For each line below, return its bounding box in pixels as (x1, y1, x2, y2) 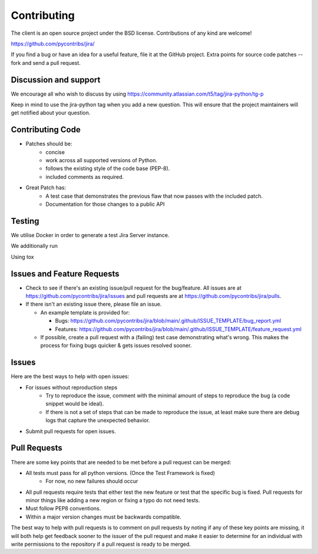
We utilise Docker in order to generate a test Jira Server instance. (11, 231, 170, 238)
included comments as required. (45, 173, 124, 180)
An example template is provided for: (40, 309, 130, 316)
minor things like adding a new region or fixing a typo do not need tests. (25, 497, 200, 504)
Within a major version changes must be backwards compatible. (25, 513, 182, 520)
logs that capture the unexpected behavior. (45, 417, 150, 424)
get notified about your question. (11, 109, 91, 116)
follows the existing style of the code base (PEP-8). (45, 165, 170, 172)
